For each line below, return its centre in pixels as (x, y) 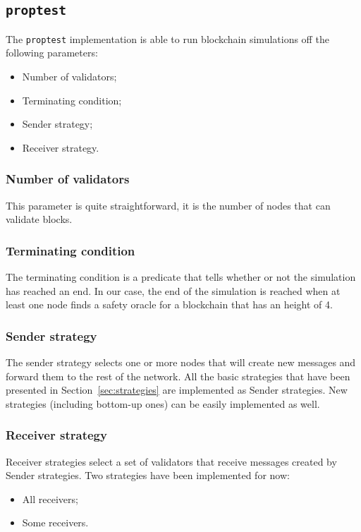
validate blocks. (39, 219)
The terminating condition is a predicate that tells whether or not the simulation (181, 277)
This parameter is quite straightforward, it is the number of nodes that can (168, 205)
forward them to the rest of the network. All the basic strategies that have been (178, 376)
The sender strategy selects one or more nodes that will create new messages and (181, 362)
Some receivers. (55, 522)
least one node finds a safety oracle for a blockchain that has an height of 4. (169, 304)
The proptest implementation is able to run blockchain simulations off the (167, 38)
